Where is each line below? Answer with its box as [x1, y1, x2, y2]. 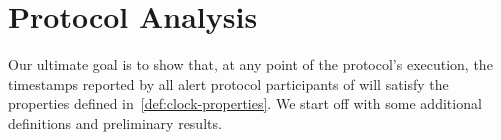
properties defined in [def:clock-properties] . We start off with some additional [8, 93, 482, 114]
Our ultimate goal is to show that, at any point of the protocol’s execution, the [8, 54, 493, 75]
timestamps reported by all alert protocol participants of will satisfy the [8, 73, 449, 94]
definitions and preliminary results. [8, 112, 222, 133]
